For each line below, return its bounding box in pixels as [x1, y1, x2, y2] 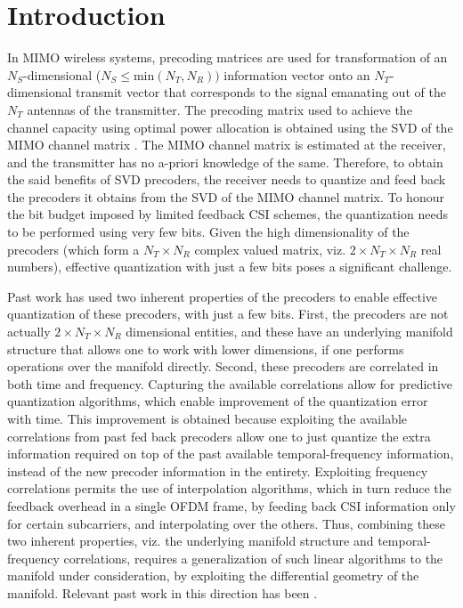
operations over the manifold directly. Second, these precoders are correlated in [7, 357, 439, 376]
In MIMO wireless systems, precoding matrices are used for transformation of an [7, 48, 448, 67]
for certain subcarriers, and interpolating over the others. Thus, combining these [7, 514, 445, 532]
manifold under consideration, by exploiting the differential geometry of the [7, 566, 419, 585]
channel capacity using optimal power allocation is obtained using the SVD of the [7, 118, 453, 136]
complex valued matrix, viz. [194, 239, 346, 258]
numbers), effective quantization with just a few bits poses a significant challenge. [7, 257, 452, 276]
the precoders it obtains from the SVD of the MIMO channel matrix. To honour [7, 187, 444, 206]
